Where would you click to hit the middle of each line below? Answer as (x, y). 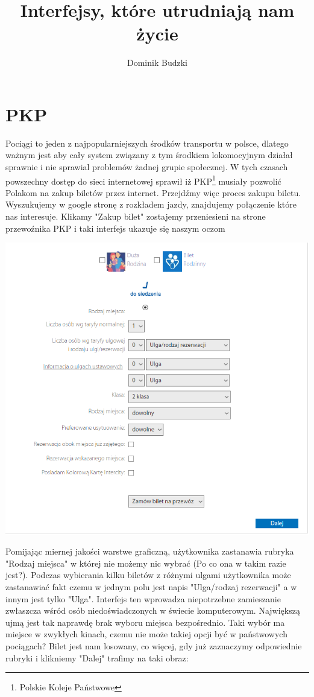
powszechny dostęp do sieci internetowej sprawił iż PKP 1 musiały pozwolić (143, 180)
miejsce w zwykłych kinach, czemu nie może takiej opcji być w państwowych (146, 634)
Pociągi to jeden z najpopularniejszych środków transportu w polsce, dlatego (147, 143)
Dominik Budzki (157, 62)
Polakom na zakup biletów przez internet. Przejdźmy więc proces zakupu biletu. (153, 192)
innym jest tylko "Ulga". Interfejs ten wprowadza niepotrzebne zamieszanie (143, 598)
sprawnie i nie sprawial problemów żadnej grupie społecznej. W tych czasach (147, 167)
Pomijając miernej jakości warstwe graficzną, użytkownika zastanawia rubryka (150, 551)
